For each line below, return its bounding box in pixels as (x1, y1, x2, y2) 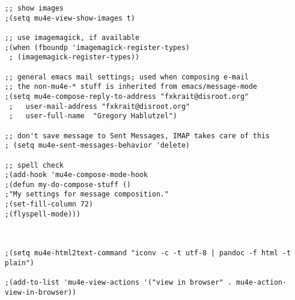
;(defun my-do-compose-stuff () (5, 180, 131, 189)
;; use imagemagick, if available (5, 33, 140, 42)
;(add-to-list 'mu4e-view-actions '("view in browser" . (5, 278, 232, 287)
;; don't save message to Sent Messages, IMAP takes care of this (5, 131, 270, 140)
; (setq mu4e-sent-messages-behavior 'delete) (5, 141, 190, 150)
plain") (5, 259, 35, 268)
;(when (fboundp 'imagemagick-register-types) (5, 43, 190, 52)
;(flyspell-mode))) (5, 209, 81, 218)
